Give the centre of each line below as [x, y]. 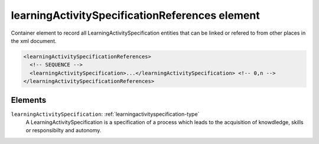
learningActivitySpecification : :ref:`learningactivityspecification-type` [105, 114]
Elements [29, 100]
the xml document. [34, 41]
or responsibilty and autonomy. [64, 130]
